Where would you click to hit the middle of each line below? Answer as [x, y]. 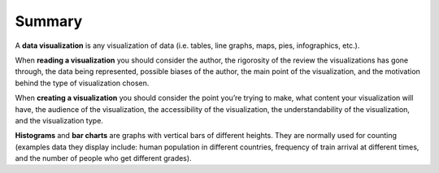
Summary [49, 21]
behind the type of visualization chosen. [82, 83]
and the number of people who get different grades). [103, 158]
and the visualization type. [59, 120]
